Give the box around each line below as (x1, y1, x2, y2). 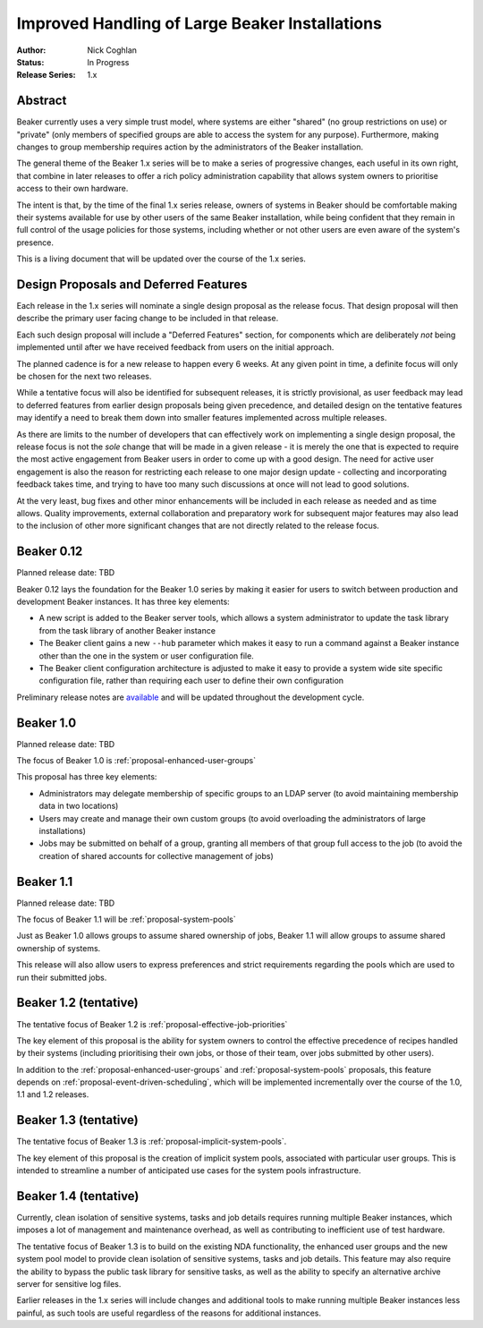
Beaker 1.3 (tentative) (16, 1112, 139, 1128)
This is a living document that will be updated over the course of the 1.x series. (16, 253, 306, 264)
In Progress (87, 56, 130, 67)
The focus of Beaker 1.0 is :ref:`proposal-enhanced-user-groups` (16, 755, 257, 766)
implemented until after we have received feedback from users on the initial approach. (16, 342, 335, 353)
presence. (16, 237, 54, 248)
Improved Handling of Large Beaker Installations (16, 13, 382, 33)
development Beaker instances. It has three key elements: (16, 596, 230, 607)
